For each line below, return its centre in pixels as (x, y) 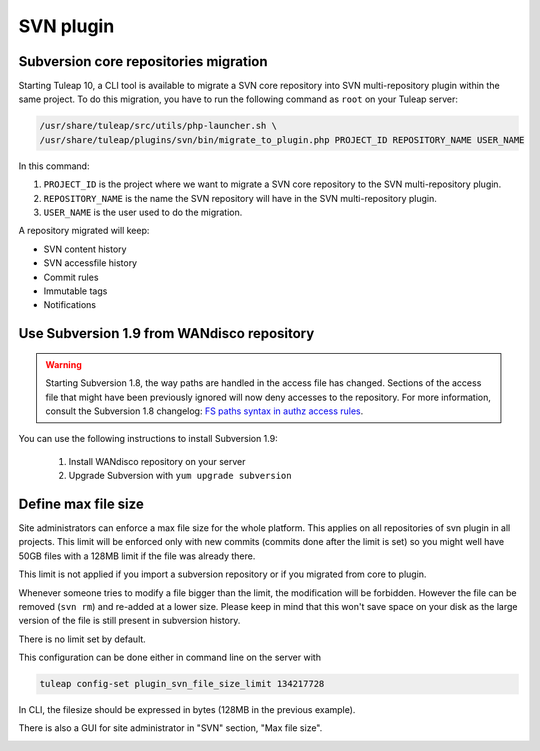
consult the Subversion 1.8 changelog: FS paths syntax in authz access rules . (204, 411)
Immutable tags (75, 291)
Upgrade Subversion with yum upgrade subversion (180, 476)
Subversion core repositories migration (143, 61)
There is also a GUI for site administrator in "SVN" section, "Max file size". (170, 728)
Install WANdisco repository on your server (157, 461)
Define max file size (81, 503)
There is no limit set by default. (82, 639)
